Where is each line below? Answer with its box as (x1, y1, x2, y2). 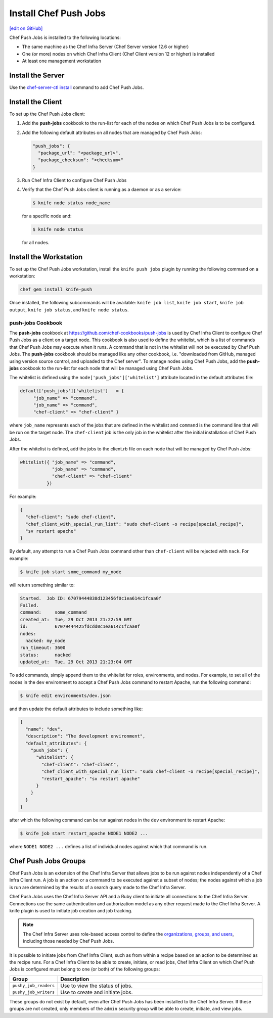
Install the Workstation (9, 253, 83, 261)
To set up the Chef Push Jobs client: (9, 111, 85, 117)
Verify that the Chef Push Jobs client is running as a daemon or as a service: (22, 187, 182, 193)
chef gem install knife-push (20, 287, 93, 293)
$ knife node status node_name (32, 200, 111, 206)
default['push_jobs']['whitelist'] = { (20, 388, 124, 394)
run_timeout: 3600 (20, 645, 66, 651)
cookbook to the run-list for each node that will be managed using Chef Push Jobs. (19, 365, 194, 371)
